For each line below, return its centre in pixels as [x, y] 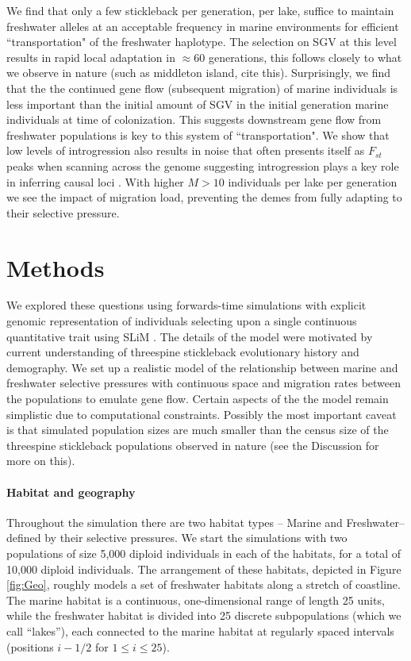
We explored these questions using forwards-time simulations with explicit [186, 305]
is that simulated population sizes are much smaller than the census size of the [198, 430]
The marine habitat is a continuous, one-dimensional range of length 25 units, [196, 600]
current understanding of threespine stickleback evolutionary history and [183, 352]
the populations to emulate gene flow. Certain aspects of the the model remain [198, 398]
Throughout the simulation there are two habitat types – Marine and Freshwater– [205, 522]
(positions [30, 646]
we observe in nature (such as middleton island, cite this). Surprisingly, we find [199, 73]
